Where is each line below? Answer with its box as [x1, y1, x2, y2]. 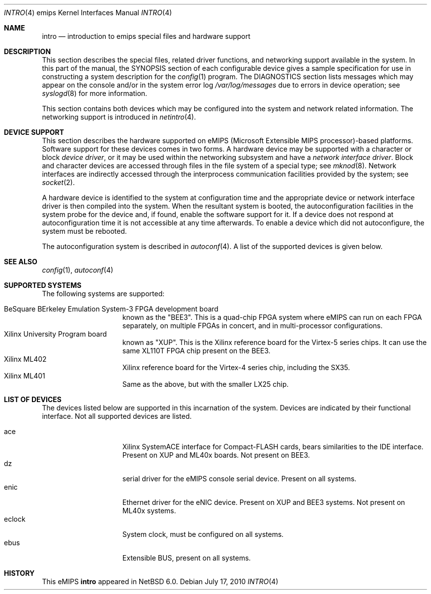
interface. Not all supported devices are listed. [42, 412, 192, 420]
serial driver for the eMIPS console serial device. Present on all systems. [122, 474, 357, 483]
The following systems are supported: [42, 289, 165, 298]
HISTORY [4, 569, 35, 577]
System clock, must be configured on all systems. [122, 530, 284, 538]
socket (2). [42, 178, 75, 187]
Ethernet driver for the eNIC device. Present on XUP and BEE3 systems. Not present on [122, 498, 405, 506]
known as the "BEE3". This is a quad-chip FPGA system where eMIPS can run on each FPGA [122, 313, 422, 321]
